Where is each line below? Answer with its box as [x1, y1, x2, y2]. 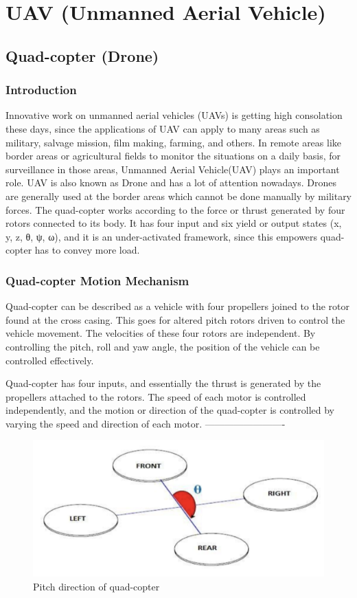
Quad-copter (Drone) [5, 45, 159, 66]
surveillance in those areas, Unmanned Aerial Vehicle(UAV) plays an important [5, 162, 340, 176]
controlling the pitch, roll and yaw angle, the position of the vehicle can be [5, 339, 320, 353]
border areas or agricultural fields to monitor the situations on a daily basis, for [5, 148, 341, 163]
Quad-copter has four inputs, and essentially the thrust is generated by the [5, 376, 321, 390]
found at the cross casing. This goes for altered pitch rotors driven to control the [5, 312, 345, 326]
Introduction [5, 81, 77, 98]
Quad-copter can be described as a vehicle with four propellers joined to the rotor [5, 299, 350, 313]
